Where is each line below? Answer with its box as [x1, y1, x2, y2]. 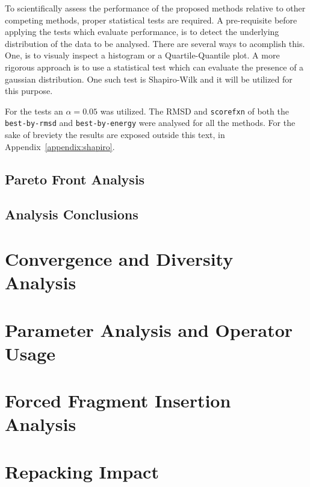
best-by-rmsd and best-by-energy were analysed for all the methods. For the [5, 116, 296, 129]
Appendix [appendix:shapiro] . [5, 140, 115, 152]
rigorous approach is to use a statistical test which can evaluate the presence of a [5, 60, 304, 73]
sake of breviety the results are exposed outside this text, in [5, 128, 225, 141]
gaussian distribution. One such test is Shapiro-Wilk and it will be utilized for [5, 72, 293, 85]
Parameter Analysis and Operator [5, 317, 293, 342]
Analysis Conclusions [5, 205, 138, 224]
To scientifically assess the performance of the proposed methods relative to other [5, 2, 306, 14]
